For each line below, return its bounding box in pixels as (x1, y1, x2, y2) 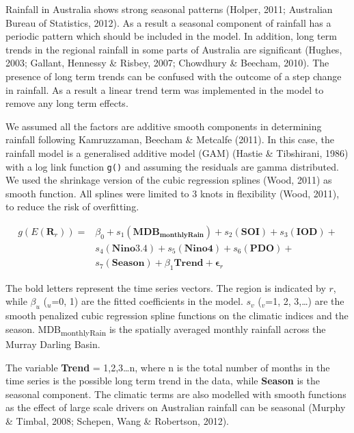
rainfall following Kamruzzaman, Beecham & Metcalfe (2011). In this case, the (5, 132, 335, 147)
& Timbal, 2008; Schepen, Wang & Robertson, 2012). (5, 413, 229, 428)
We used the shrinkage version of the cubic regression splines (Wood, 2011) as (5, 173, 332, 187)
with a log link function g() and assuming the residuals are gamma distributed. (5, 159, 339, 173)
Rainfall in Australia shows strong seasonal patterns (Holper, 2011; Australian (5, 2, 333, 16)
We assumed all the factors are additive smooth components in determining (5, 119, 322, 133)
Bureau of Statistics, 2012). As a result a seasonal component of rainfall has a (5, 15, 331, 29)
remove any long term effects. (5, 96, 128, 110)
